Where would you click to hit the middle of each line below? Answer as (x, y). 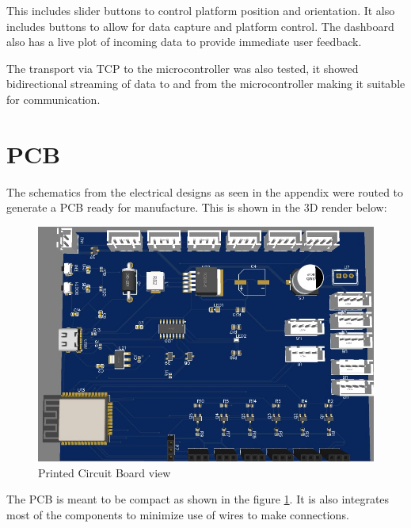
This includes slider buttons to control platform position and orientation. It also (201, 10)
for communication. (53, 99)
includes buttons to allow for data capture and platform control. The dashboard (200, 26)
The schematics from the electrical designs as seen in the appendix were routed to (205, 191)
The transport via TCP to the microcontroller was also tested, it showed (183, 68)
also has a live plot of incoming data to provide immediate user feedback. (184, 42)
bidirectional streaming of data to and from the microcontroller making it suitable (206, 84)
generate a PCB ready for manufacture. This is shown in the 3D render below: (197, 207)
